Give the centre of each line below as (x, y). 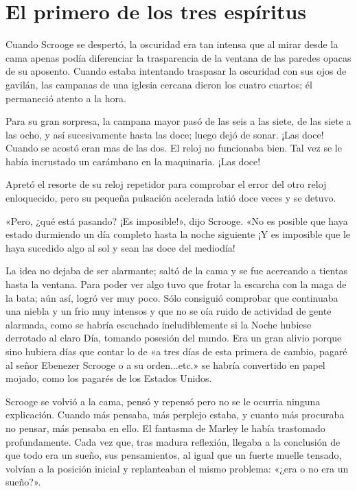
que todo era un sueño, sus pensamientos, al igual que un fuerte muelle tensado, (174, 455)
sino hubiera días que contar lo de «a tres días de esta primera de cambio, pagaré (176, 351)
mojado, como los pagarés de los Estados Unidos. (109, 378)
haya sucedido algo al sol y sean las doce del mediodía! (120, 247)
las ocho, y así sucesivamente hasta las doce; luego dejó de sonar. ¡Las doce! (165, 134)
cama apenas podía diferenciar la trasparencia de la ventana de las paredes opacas (178, 57)
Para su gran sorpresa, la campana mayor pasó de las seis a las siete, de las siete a (178, 121)
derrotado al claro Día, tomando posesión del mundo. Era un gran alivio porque (174, 338)
